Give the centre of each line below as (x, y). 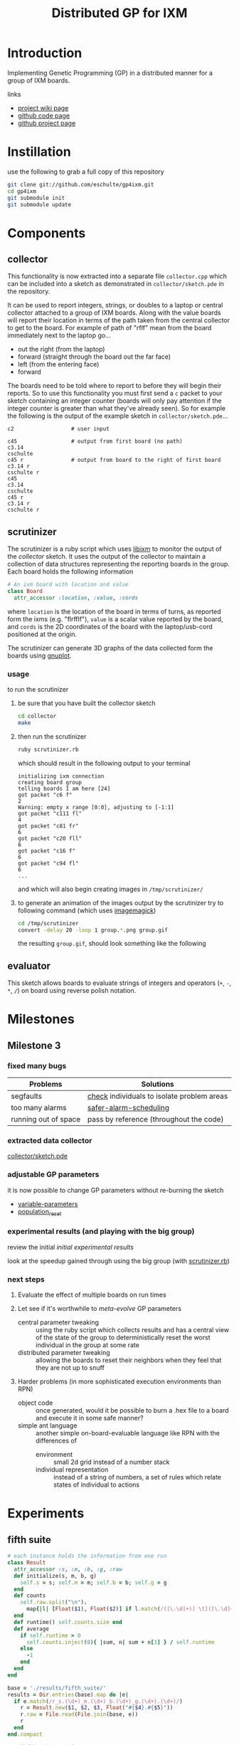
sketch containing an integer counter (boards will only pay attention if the (115, 401)
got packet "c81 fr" (48, 826)
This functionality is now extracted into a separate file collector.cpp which (117, 276)
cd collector (37, 717)
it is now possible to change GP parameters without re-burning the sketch (116, 1190)
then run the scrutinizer (52, 736)
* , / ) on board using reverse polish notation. (72, 991)
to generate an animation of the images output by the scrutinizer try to (121, 902)
